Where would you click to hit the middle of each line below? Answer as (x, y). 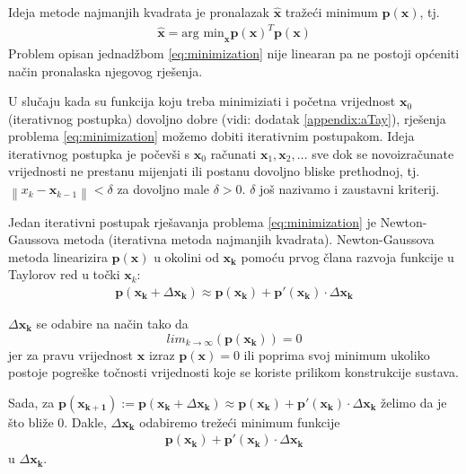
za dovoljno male (163, 189)
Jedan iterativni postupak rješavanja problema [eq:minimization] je (193, 221)
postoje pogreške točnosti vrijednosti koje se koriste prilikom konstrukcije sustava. (233, 372)
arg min (203, 34)
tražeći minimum (331, 12)
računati (233, 153)
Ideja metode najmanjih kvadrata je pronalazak (139, 12)
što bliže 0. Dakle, (57, 421)
